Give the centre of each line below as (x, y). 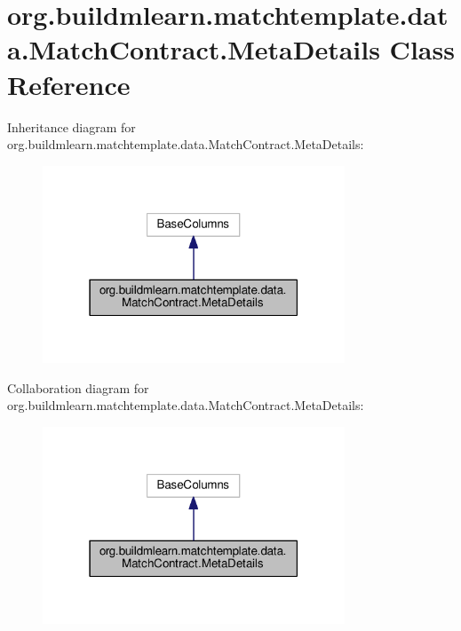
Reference (69, 84)
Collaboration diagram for (78, 387)
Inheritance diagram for (72, 126)
